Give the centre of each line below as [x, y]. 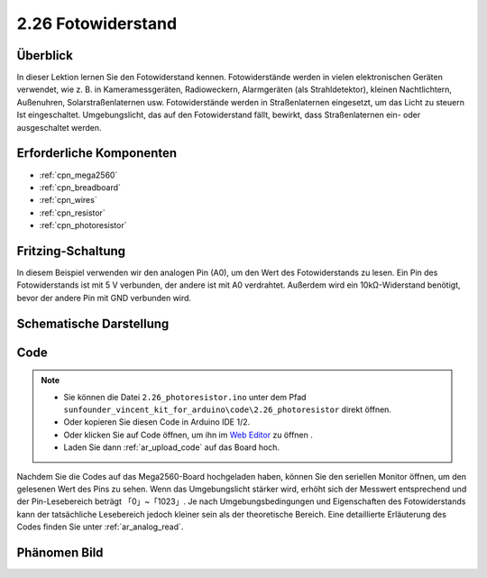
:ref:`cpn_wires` [69, 200]
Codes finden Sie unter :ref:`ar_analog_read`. [100, 527]
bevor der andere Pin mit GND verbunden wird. [104, 298]
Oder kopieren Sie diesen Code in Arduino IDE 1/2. [157, 422]
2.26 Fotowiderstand [97, 23]
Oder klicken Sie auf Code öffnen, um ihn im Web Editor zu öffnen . [188, 435]
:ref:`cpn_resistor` [72, 213]
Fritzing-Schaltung [71, 251]
